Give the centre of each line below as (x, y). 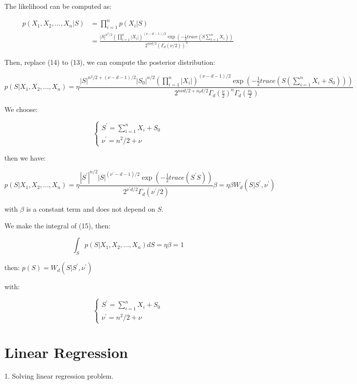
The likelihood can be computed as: (58, 6)
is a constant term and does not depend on (91, 209)
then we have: (25, 157)
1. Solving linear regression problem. (59, 375)
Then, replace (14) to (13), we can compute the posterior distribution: (110, 62)
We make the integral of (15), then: (58, 225)
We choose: (21, 109)
